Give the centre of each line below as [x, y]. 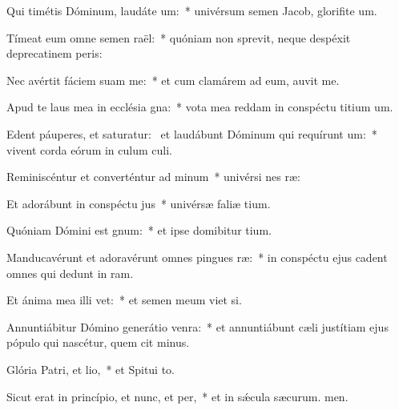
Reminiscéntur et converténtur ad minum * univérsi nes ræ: [153, 177]
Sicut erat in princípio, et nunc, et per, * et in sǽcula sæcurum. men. [177, 396]
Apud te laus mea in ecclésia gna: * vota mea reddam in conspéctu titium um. [200, 107]
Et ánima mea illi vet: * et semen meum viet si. [124, 300]
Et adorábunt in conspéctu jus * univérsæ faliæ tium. [139, 203]
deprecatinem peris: [54, 53]
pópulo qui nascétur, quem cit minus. [98, 342]
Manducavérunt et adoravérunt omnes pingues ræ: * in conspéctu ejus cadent [197, 257]
